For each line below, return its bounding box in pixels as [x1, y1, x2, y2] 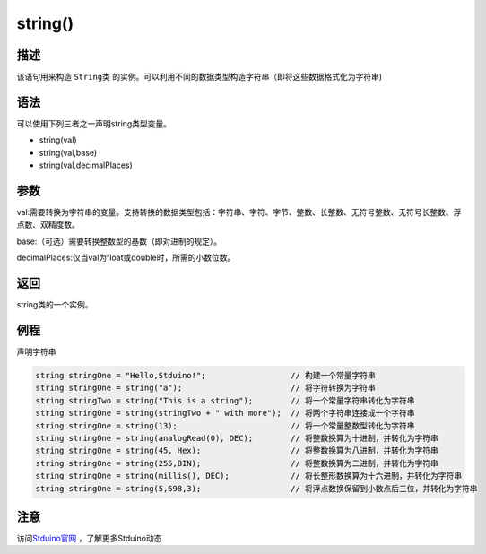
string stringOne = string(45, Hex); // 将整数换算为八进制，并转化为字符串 [35, 446, 439, 456]
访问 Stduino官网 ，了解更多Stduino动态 [16, 533, 162, 544]
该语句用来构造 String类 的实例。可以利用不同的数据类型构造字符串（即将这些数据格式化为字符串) [16, 72, 383, 82]
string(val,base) [39, 147, 98, 158]
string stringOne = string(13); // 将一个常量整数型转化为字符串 [35, 420, 416, 430]
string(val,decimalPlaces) [39, 160, 134, 170]
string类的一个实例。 [16, 299, 93, 310]
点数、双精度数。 [16, 220, 80, 230]
